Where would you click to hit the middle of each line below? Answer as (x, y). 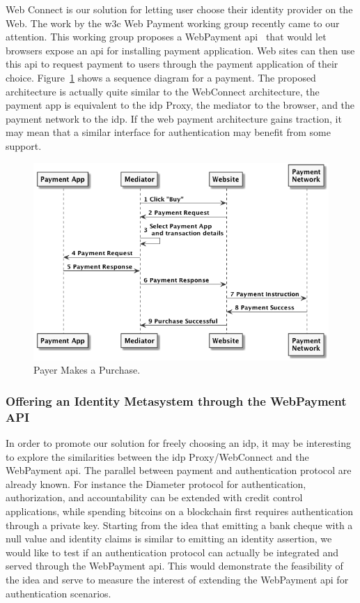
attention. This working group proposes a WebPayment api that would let (166, 37)
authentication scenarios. (58, 593)
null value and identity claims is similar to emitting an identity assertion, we (169, 539)
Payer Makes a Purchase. (87, 370)
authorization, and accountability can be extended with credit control (154, 497)
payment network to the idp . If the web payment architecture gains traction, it (174, 118)
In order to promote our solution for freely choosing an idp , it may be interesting (178, 442)
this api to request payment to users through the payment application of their (172, 64)
